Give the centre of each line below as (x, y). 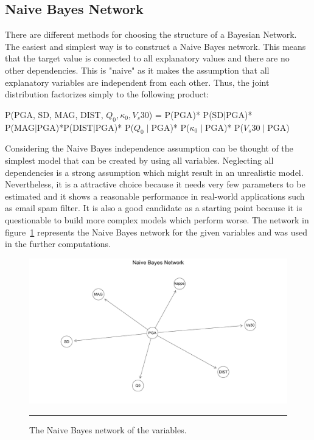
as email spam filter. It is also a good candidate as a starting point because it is (154, 208)
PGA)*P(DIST (65, 127)
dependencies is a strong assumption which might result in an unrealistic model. (154, 172)
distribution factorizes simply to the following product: (107, 94)
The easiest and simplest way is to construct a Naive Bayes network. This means (155, 46)
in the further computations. (58, 244)
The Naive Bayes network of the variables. (108, 429)
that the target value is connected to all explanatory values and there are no (147, 58)
